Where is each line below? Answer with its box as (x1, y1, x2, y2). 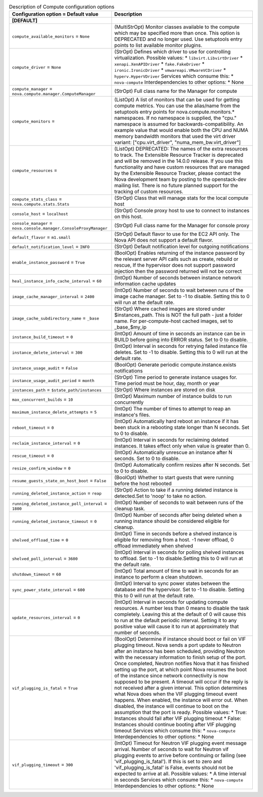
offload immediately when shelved (114, 542, 193, 549)
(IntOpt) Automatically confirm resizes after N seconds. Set (114, 462, 250, 469)
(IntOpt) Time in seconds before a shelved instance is (114, 530, 237, 537)
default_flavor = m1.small (12, 234, 71, 240)
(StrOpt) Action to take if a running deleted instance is (114, 487, 238, 494)
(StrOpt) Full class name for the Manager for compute (114, 87, 237, 94)
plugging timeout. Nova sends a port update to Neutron (114, 642, 241, 648)
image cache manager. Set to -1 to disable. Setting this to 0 (114, 293, 250, 300)
